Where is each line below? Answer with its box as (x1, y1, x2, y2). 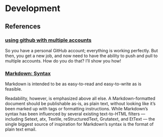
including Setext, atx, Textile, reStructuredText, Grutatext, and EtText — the (5, 116, 155, 122)
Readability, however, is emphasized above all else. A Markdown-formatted (5, 95, 155, 102)
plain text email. (5, 126, 37, 132)
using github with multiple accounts (5, 37, 92, 44)
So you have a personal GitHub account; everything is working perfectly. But (5, 47, 158, 53)
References (5, 22, 41, 30)
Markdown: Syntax (5, 70, 51, 76)
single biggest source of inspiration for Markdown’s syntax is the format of (5, 122, 154, 127)
